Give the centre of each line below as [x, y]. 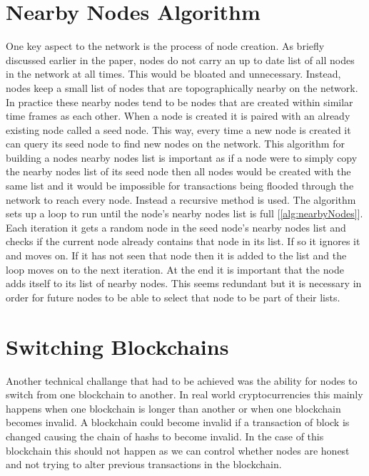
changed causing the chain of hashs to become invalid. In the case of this [165, 436]
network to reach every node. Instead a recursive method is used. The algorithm [181, 199]
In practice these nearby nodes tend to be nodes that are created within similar [180, 102]
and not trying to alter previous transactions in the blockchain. [144, 464]
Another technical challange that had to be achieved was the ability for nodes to [182, 380]
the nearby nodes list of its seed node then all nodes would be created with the [178, 171]
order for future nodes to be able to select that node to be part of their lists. [173, 297]
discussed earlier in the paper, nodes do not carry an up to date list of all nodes [180, 59]
